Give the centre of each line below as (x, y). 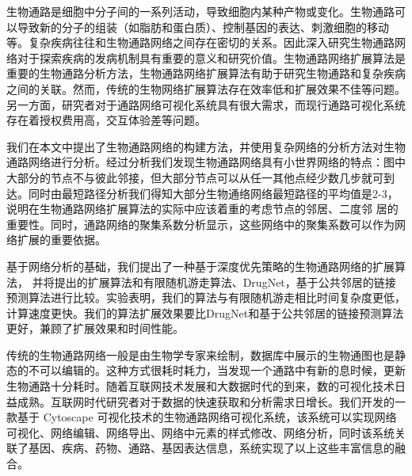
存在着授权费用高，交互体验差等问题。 (106, 120)
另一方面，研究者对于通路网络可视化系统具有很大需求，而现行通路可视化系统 (206, 104)
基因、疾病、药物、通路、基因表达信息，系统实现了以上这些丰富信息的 (211, 448)
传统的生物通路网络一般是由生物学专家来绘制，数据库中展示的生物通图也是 (200, 354)
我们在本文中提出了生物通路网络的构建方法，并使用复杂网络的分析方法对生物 (206, 146)
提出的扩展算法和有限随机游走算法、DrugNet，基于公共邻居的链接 (225, 282)
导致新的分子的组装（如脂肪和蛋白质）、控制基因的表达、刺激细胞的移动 (203, 27)
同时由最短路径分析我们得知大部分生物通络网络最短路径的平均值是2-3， (213, 193)
